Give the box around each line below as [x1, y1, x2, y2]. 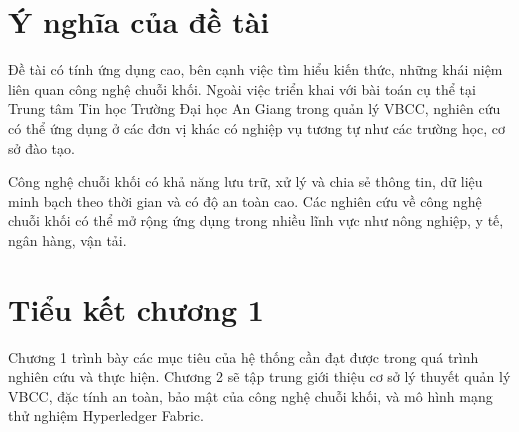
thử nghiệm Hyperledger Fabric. [8, 405, 204, 426]
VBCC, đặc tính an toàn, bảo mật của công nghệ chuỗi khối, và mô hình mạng [8, 385, 493, 406]
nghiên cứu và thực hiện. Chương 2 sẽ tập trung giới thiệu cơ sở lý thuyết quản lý [8, 366, 511, 387]
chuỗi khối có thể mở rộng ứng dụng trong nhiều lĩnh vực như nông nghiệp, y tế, [8, 210, 504, 231]
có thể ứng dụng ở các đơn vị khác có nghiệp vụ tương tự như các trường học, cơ [8, 117, 506, 138]
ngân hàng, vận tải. [8, 229, 127, 250]
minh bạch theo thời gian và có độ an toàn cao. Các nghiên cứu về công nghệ [8, 190, 482, 211]
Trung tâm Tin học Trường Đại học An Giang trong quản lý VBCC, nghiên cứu [8, 98, 501, 119]
